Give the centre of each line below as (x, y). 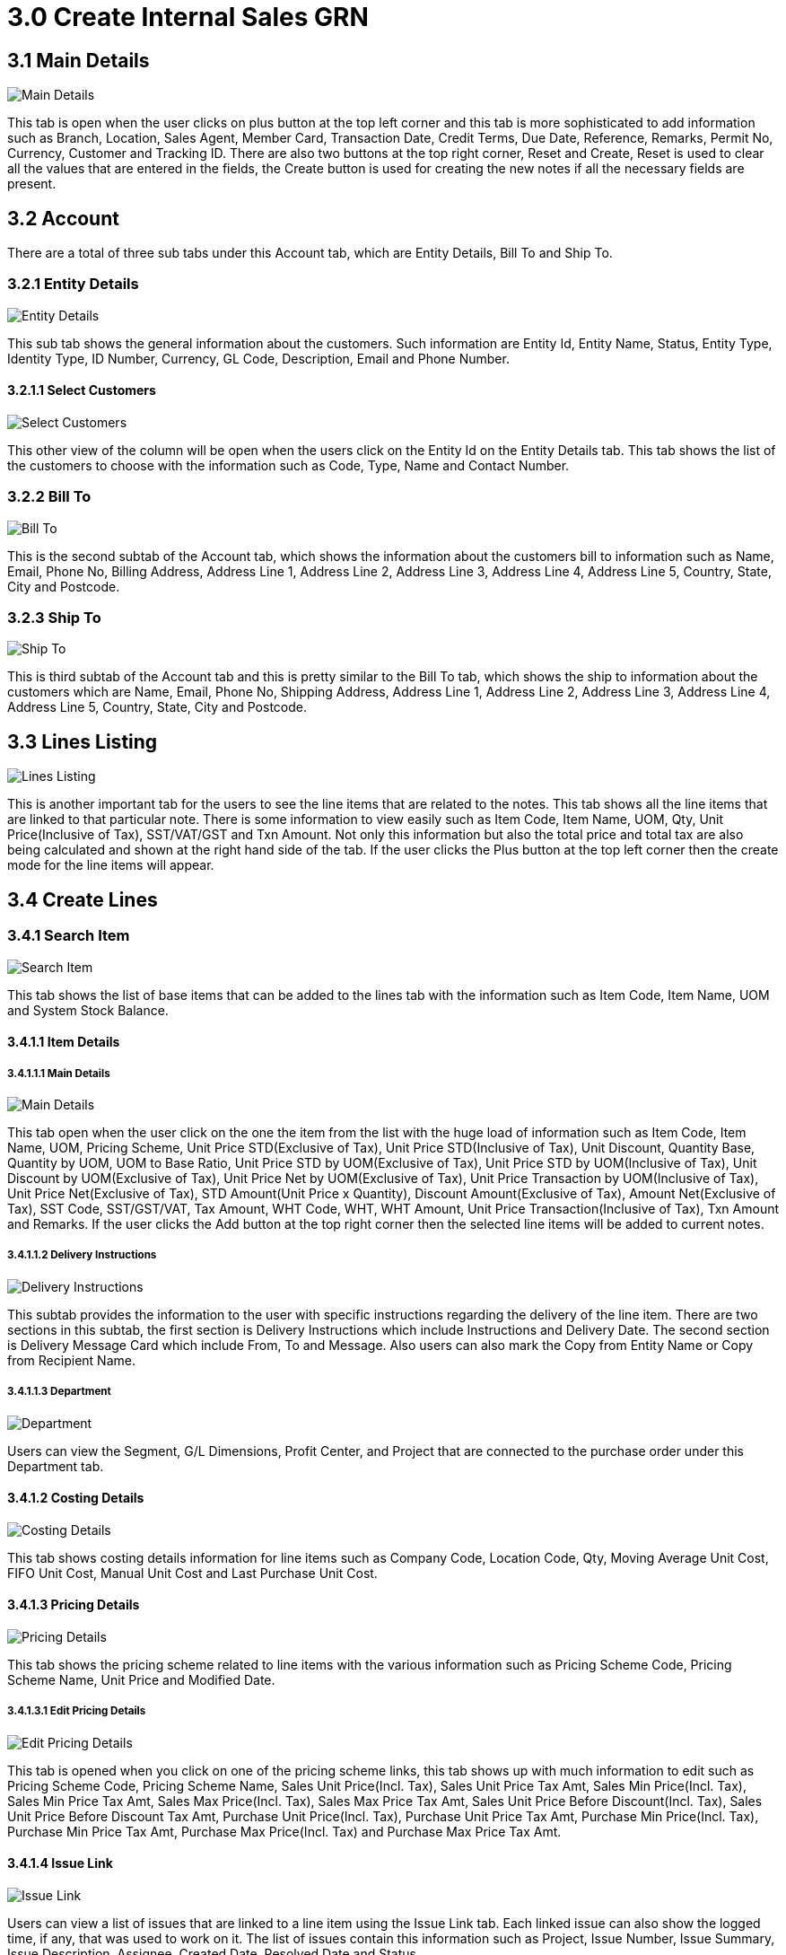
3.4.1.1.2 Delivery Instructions (82, 1255)
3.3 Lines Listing (83, 741)
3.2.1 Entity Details (73, 284)
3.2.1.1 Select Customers (82, 390)
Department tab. (56, 1466)
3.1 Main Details (79, 60)
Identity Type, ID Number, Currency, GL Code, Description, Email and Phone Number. (258, 358)
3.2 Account (63, 218)
